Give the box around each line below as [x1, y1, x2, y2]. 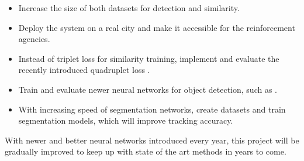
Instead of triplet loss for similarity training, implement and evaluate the [18, 52, 279, 64]
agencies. [18, 33, 50, 45]
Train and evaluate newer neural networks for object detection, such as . [18, 83, 277, 95]
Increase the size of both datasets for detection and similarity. [18, 2, 240, 13]
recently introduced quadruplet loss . [18, 64, 150, 76]
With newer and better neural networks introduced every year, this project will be [5, 134, 299, 146]
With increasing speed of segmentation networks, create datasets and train [18, 103, 286, 115]
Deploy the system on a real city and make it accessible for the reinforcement [18, 21, 295, 33]
